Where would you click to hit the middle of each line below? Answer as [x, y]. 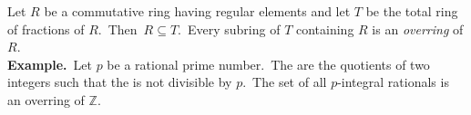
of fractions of [46, 29]
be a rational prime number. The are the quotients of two [268, 64]
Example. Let [50, 64]
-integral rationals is [393, 82]
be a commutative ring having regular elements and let [197, 11]
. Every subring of [229, 29]
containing [325, 29]
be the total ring [412, 11]
